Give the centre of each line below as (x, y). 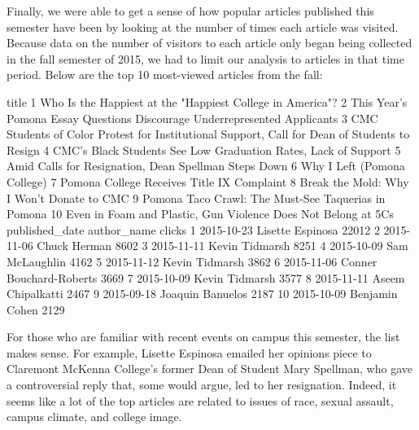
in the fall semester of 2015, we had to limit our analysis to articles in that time (205, 58)
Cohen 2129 (36, 309)
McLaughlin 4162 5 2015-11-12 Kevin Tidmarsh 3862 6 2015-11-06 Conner (192, 261)
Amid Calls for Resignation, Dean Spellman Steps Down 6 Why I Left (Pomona (206, 166)
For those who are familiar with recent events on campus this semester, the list (203, 337)
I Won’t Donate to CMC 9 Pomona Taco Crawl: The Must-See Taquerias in (196, 197)
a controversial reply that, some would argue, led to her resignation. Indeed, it (202, 385)
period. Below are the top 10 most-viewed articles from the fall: (165, 75)
